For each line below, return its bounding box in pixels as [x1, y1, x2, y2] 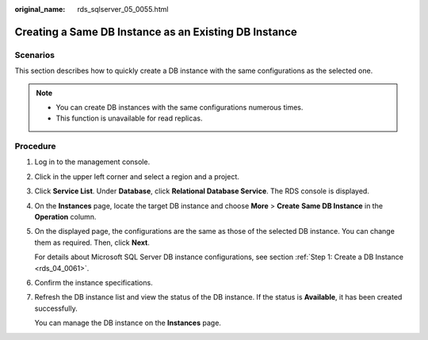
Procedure [14, 141, 56, 152]
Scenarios [14, 49, 55, 60]
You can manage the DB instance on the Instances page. [34, 318, 222, 328]
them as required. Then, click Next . [34, 238, 150, 247]
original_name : [14, 5, 66, 13]
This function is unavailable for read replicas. [55, 113, 203, 123]
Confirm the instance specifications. [34, 277, 154, 287]
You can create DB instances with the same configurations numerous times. [55, 102, 304, 112]
